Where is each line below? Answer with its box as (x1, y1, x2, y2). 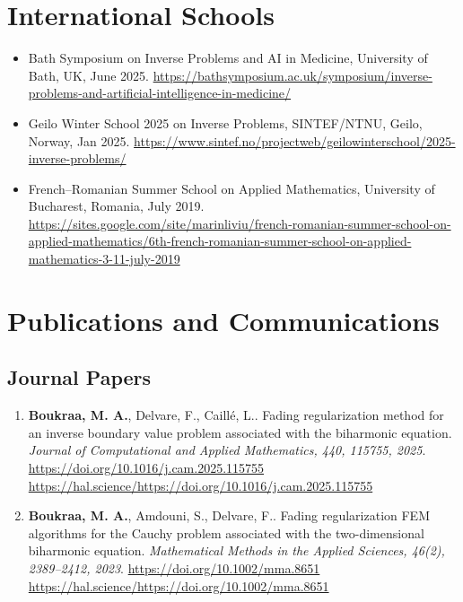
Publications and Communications (7, 301, 440, 338)
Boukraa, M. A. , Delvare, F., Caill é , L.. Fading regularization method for (28, 406, 444, 424)
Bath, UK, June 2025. (28, 65, 149, 84)
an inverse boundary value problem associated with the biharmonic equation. (28, 423, 452, 441)
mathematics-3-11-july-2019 (28, 249, 180, 268)
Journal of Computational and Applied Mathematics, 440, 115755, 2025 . (28, 441, 426, 459)
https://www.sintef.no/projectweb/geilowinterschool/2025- (134, 131, 456, 150)
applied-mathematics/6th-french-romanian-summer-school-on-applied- (28, 231, 412, 250)
